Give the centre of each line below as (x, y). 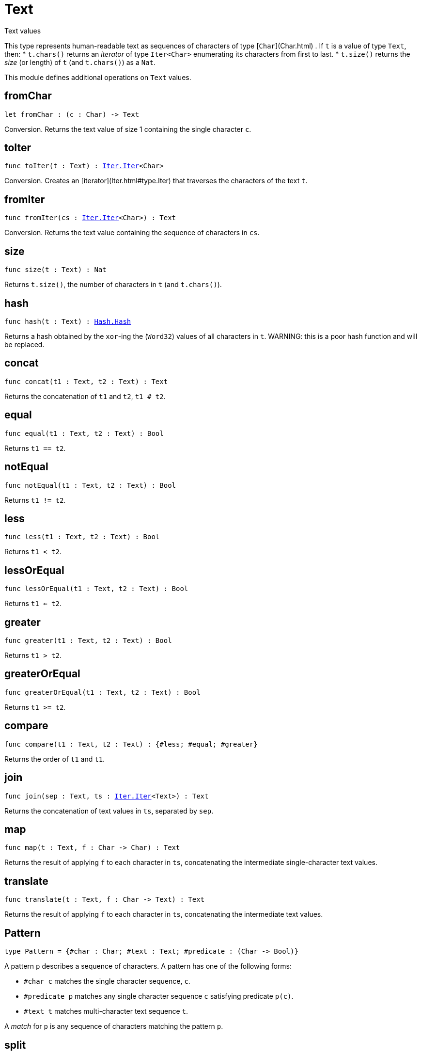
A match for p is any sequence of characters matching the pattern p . (114, 1026)
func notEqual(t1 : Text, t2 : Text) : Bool (90, 485)
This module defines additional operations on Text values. (98, 77)
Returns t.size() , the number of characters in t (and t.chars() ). (113, 285)
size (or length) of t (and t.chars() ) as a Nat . (80, 62)
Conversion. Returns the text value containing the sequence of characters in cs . (132, 233)
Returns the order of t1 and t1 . (55, 759)
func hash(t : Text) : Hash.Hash (68, 321)
